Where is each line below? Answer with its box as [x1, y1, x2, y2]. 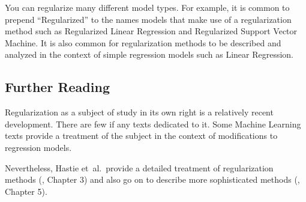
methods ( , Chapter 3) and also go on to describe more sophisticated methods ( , [5, 173, 300, 186]
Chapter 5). [5, 185, 47, 197]
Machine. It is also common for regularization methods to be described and [5, 36, 281, 49]
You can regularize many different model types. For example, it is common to [5, 1, 290, 13]
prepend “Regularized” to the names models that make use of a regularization [5, 13, 292, 25]
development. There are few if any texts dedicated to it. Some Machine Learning [5, 117, 301, 130]
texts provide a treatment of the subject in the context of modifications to [5, 129, 278, 142]
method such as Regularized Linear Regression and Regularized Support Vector [5, 25, 298, 37]
